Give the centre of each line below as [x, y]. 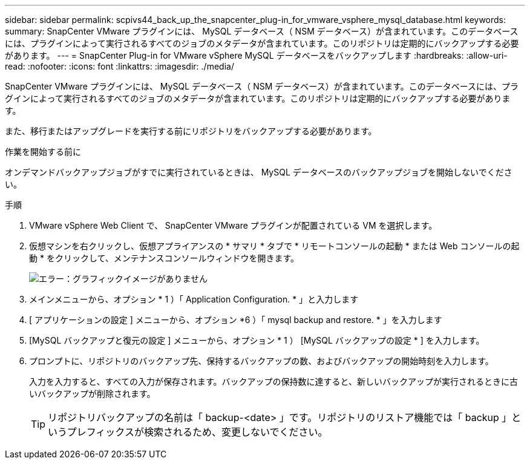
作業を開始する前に [43, 152]
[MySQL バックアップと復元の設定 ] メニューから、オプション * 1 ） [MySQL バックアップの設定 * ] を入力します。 [257, 340]
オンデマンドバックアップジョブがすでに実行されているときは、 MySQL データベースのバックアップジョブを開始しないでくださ [259, 172]
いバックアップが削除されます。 [92, 394]
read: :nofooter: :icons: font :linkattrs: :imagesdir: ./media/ [119, 66]
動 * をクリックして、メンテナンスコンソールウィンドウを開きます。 [164, 258]
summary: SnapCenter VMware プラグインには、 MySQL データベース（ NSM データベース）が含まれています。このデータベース [262, 31]
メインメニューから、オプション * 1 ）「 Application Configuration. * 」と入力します [194, 299]
